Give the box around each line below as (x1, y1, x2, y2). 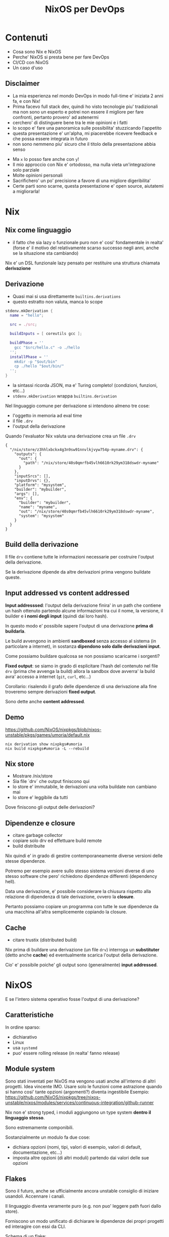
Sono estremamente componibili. (5, 1124, 74, 1131)
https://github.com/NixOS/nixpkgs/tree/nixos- (5, 1094, 101, 1100)
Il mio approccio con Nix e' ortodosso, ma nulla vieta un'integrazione (12, 161, 155, 167)
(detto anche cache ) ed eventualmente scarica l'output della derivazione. (5, 952, 158, 958)
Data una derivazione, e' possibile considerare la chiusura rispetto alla (5, 888, 151, 894)
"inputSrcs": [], (14, 474, 51, 479)
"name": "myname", (18, 504, 58, 510)
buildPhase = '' (10, 341, 44, 346)
